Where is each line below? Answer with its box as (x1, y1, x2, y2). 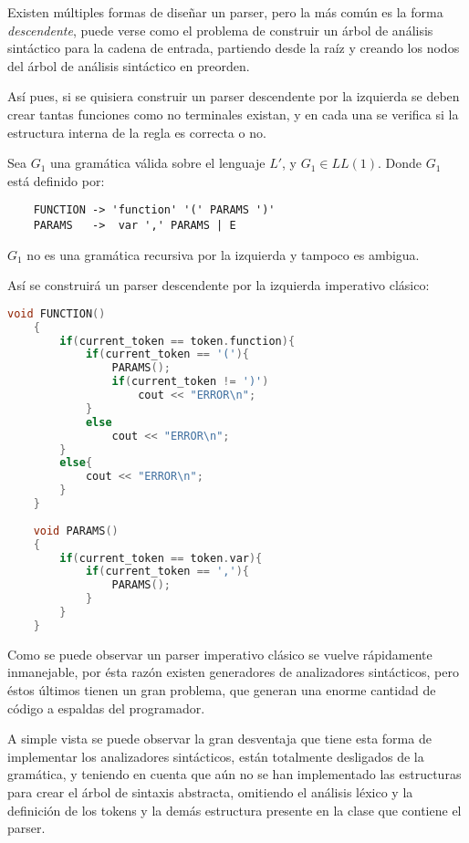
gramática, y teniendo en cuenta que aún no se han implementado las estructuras (7, 765, 462, 784)
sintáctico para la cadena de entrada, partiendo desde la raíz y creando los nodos (7, 38, 460, 57)
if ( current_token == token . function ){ (59, 334, 296, 348)
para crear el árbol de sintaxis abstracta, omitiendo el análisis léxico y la (7, 783, 413, 801)
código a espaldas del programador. (7, 698, 205, 717)
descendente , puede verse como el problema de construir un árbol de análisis (7, 20, 433, 39)
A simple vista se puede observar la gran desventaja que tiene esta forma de (7, 729, 432, 748)
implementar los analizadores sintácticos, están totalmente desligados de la (7, 746, 424, 765)
